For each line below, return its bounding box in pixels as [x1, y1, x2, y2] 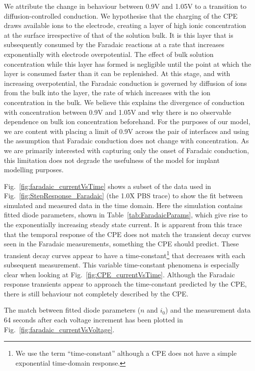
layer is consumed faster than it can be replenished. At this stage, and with [4, 68, 230, 79]
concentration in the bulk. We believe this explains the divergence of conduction [4, 97, 245, 107]
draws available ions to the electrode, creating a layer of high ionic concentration [4, 20, 246, 30]
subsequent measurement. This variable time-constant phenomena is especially [4, 260, 240, 270]
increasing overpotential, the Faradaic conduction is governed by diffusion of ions [4, 78, 247, 88]
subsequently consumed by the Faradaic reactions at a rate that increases [4, 39, 225, 50]
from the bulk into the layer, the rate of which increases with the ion [4, 87, 211, 98]
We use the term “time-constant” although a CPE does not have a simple [15, 348, 237, 358]
